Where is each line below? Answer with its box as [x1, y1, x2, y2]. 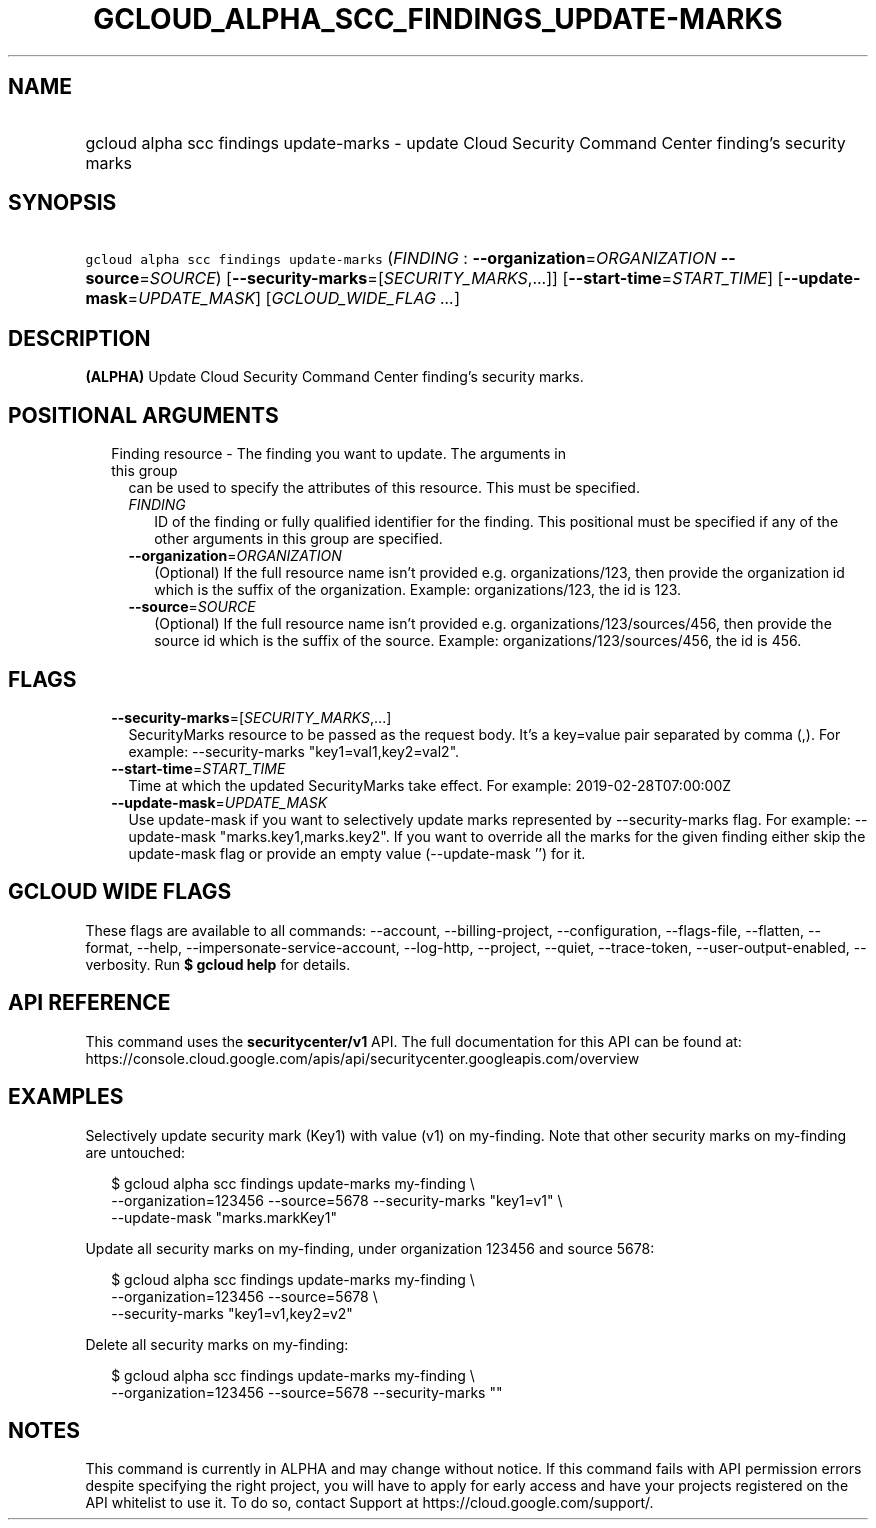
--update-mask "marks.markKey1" [111, 1208, 337, 1226]
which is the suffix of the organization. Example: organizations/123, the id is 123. [154, 581, 682, 599]
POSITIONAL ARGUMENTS [8, 402, 279, 428]
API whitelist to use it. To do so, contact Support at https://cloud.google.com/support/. [85, 1494, 654, 1512]
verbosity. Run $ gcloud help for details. [85, 955, 351, 973]
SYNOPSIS [8, 190, 117, 216]
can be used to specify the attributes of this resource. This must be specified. [128, 479, 640, 497]
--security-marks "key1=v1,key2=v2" [111, 1304, 353, 1322]
